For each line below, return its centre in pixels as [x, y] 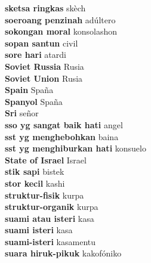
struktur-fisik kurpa [44, 195]
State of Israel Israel [46, 160]
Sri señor [22, 113]
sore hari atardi [36, 55]
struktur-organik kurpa [52, 207]
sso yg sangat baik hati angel [64, 124]
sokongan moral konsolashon [61, 31]
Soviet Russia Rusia [44, 66]
